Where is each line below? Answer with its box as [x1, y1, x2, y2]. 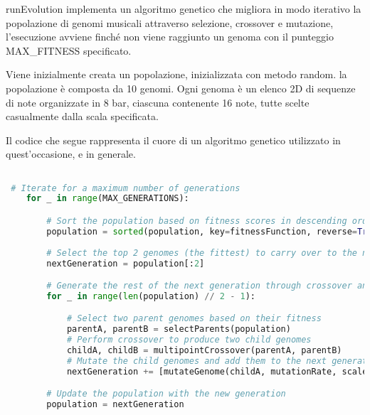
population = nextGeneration [46, 399, 184, 410]
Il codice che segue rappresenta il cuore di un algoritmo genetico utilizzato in [6, 132, 341, 147]
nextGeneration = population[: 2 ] [46, 258, 205, 269]
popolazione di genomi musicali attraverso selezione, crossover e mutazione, [6, 15, 334, 30]
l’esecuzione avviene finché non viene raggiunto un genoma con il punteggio [6, 29, 334, 44]
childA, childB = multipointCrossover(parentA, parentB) [66, 345, 342, 356]
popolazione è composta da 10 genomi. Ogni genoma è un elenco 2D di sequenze [6, 80, 356, 95]
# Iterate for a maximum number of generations [11, 183, 240, 193]
